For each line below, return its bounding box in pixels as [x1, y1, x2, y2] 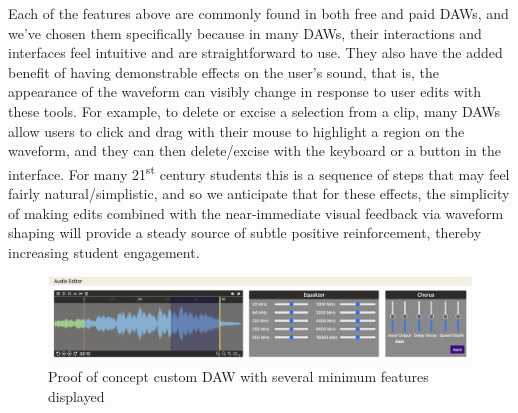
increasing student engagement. [8, 241, 200, 262]
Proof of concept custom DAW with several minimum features [48, 366, 429, 387]
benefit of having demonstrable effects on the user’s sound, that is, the [8, 61, 440, 82]
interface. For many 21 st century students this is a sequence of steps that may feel [8, 160, 510, 184]
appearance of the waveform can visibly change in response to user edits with [8, 81, 482, 102]
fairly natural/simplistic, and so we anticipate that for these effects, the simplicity [8, 183, 510, 203]
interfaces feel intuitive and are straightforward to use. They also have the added [8, 42, 503, 63]
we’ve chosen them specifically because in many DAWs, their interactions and [8, 22, 482, 43]
